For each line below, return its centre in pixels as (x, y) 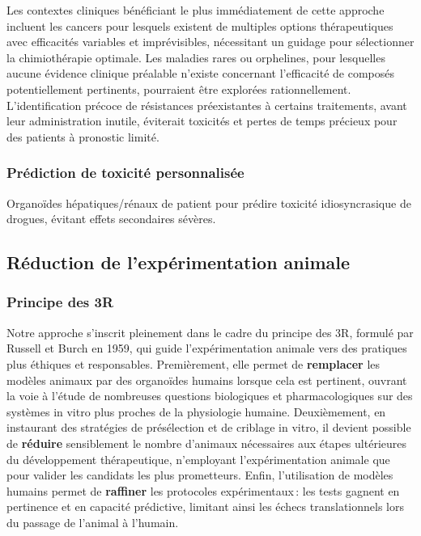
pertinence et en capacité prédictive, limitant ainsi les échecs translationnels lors (205, 506)
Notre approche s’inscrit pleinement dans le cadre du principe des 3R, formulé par (210, 332)
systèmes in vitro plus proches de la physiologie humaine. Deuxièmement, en (196, 411)
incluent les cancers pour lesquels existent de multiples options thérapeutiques (200, 25)
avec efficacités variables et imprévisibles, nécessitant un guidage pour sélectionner (210, 42)
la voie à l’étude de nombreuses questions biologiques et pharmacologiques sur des (210, 396)
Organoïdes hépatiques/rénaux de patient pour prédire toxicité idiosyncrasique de (209, 203)
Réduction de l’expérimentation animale (179, 262)
